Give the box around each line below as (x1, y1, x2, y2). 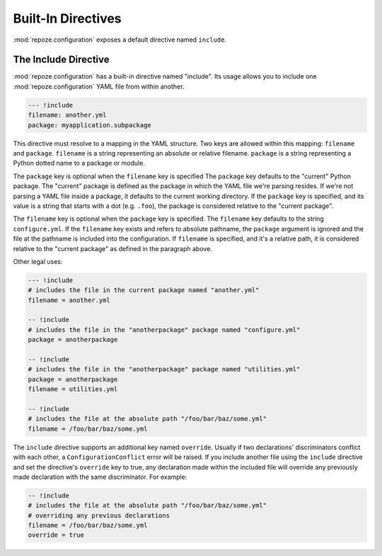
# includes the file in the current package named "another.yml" (28, 286, 260, 294)
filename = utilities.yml (28, 386, 118, 393)
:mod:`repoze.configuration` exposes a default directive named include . (13, 35, 226, 44)
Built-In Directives (13, 11, 122, 26)
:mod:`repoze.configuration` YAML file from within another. (13, 82, 185, 91)
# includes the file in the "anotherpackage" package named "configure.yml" (28, 325, 301, 334)
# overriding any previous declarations (28, 511, 170, 519)
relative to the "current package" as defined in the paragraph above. (13, 244, 212, 253)
